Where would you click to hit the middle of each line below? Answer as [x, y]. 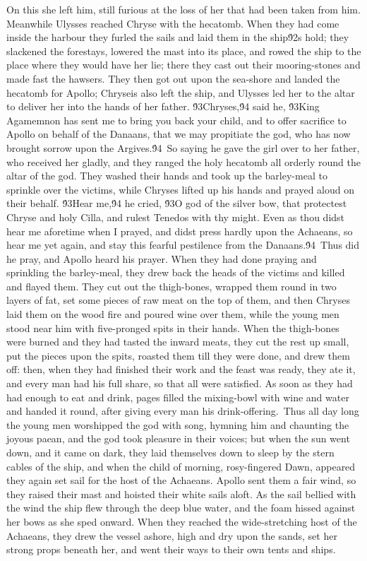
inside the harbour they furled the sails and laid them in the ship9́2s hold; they [178, 37]
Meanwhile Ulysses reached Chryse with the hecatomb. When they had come [173, 23]
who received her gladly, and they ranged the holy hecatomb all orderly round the [183, 161]
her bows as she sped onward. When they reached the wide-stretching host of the [182, 521]
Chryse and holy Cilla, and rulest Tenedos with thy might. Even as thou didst [176, 217]
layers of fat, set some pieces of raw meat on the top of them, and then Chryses [179, 300]
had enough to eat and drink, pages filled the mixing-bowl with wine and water [178, 397]
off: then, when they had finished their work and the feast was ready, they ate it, [181, 369]
